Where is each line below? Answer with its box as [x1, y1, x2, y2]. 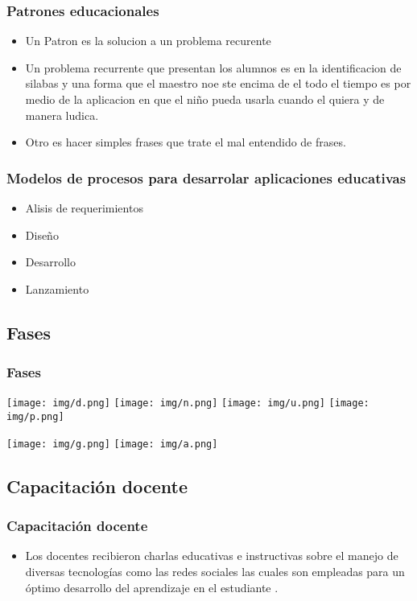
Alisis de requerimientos [25, 200, 143, 216]
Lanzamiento [25, 280, 89, 297]
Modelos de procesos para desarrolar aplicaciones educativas [6, 167, 407, 187]
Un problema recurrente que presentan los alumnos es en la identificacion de [25, 59, 402, 76]
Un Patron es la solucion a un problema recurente [25, 32, 271, 49]
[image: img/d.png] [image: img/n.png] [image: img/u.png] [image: [6, 397, 370, 410]
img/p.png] [6, 411, 64, 423]
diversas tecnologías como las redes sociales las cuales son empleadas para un [25, 562, 405, 579]
